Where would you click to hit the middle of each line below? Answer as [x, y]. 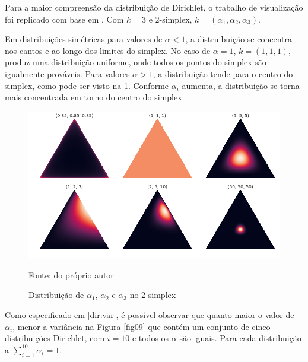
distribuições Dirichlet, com [55, 338]
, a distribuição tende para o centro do [223, 73]
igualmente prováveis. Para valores [67, 73]
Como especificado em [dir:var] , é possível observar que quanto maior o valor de [150, 315]
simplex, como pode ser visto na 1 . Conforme [87, 85]
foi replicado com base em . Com [64, 19]
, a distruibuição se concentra [239, 39]
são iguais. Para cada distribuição [240, 338]
